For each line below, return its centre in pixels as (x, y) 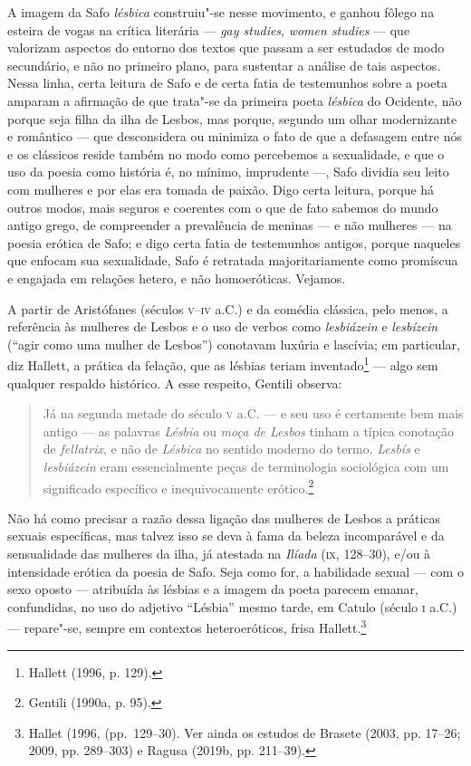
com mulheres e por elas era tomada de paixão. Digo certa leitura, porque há (221, 189)
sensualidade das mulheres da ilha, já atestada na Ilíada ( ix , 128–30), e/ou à (219, 553)
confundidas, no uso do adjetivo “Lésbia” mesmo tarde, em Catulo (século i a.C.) (232, 606)
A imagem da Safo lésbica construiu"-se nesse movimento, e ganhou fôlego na (221, 12)
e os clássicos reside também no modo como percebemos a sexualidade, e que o (226, 153)
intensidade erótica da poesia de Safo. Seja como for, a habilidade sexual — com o (235, 571)
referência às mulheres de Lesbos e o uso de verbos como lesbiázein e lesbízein (223, 326)
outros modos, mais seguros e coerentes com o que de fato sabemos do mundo (223, 207)
